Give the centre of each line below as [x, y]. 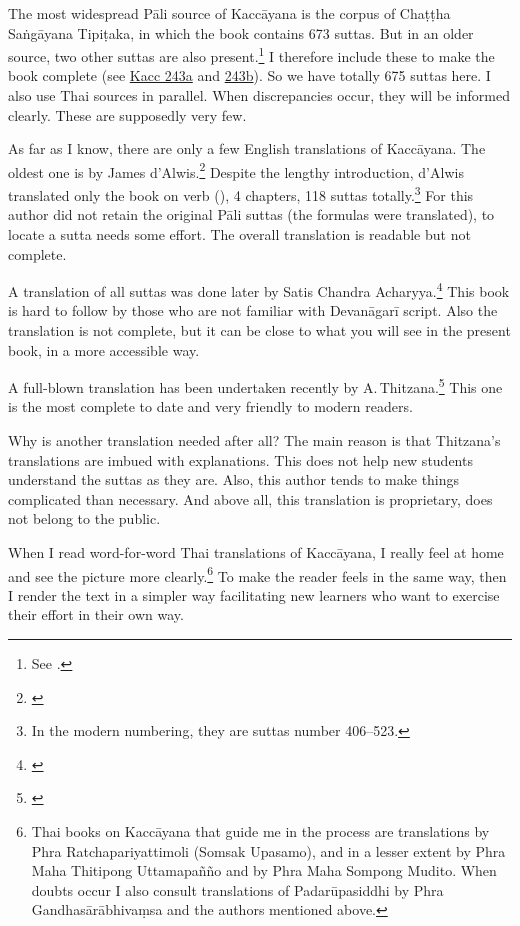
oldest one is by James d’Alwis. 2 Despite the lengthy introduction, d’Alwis [236, 170]
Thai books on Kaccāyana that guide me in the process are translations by [260, 830]
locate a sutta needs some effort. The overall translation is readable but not [239, 233]
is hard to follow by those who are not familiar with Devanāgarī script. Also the [253, 310]
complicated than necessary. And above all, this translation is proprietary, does [250, 498]
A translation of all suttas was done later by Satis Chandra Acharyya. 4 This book [259, 289]
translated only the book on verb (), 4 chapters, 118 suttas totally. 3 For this [241, 193]
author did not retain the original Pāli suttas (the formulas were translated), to [251, 214]
